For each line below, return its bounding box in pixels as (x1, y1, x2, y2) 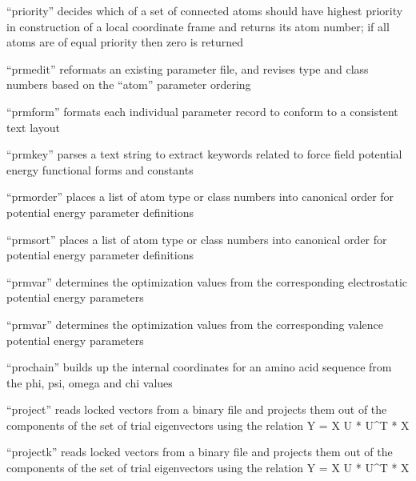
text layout (6, 118, 60, 135)
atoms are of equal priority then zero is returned (6, 34, 243, 50)
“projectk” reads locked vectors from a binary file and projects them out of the (6, 443, 393, 460)
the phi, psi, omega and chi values (6, 374, 173, 391)
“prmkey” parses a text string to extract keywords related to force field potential (6, 146, 402, 162)
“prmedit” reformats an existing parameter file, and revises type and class (6, 60, 369, 77)
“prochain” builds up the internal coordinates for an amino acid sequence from (6, 359, 392, 375)
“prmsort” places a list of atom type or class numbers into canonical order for (6, 230, 387, 247)
